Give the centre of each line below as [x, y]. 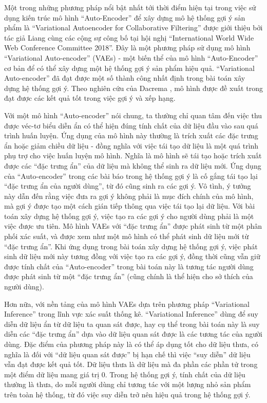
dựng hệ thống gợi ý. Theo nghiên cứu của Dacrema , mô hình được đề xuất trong [133, 88]
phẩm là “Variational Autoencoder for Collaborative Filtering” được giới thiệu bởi [133, 28]
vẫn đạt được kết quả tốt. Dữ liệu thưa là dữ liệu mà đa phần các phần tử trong [131, 364]
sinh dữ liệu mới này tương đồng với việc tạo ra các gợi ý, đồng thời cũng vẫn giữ [132, 256]
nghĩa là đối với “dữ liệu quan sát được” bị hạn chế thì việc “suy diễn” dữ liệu [127, 354]
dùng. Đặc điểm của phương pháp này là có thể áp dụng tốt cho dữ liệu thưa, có [131, 344]
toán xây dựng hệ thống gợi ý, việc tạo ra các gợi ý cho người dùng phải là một [129, 216]
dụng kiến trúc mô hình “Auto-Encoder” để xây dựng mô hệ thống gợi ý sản [125, 17]
